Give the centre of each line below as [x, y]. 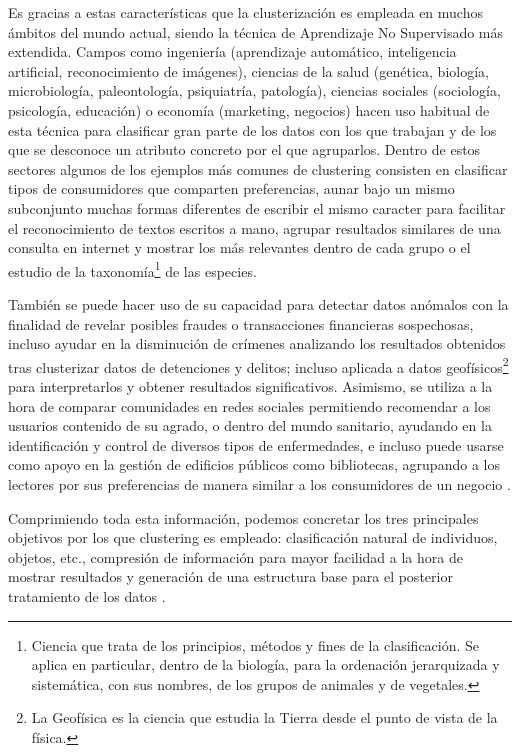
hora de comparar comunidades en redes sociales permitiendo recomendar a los [249, 405]
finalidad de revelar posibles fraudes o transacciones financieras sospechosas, [241, 323]
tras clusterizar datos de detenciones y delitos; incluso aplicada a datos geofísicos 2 [258, 365]
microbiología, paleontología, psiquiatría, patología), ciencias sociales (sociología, [254, 90]
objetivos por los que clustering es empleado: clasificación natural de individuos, [253, 537]
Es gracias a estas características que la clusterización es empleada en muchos [245, 12]
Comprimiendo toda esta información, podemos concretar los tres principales [243, 517]
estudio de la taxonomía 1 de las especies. [132, 269]
